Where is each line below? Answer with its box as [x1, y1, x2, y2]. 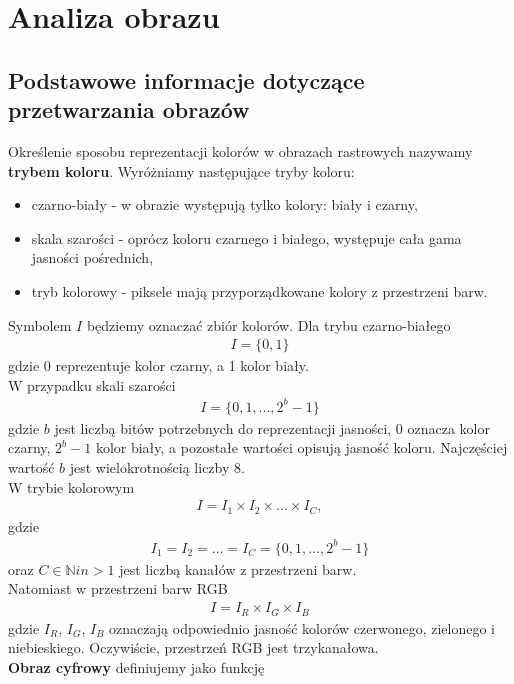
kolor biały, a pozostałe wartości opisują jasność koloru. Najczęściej [95, 437, 508, 458]
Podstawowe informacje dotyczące [8, 64, 365, 95]
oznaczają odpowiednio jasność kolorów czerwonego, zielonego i [109, 617, 495, 638]
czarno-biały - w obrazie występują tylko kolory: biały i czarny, [31, 194, 418, 215]
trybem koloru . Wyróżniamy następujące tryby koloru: [8, 160, 355, 181]
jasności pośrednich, [31, 247, 154, 268]
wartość [8, 457, 55, 478]
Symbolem [8, 314, 72, 335]
